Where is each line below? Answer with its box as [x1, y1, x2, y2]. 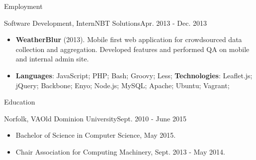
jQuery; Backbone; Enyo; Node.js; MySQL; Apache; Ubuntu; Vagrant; [15, 80, 230, 90]
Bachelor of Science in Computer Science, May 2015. [15, 130, 176, 140]
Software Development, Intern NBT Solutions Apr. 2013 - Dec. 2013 [4, 17, 207, 28]
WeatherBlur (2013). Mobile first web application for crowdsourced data [15, 34, 242, 45]
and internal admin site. [15, 53, 89, 64]
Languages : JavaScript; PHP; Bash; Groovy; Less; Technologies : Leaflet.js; [15, 70, 253, 80]
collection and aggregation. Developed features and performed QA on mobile [15, 44, 250, 54]
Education [4, 97, 35, 107]
